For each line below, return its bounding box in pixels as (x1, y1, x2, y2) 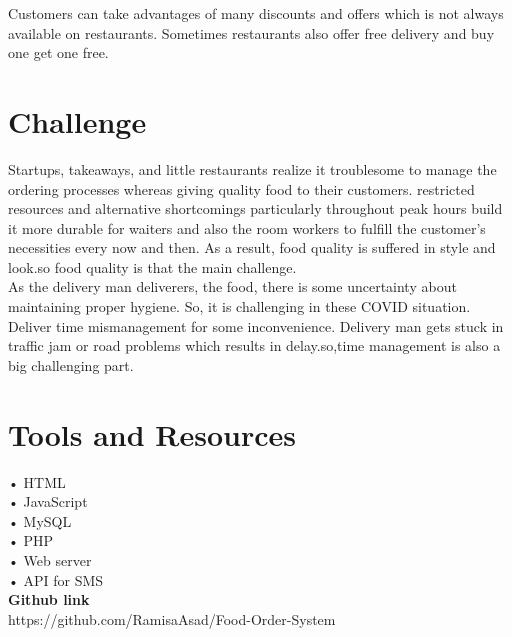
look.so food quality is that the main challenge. (8, 256, 297, 277)
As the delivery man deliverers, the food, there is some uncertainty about (8, 276, 457, 297)
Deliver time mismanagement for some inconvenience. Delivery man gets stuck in (8, 315, 504, 336)
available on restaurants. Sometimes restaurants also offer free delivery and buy (8, 22, 495, 43)
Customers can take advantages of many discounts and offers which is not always (8, 3, 504, 23)
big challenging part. (8, 354, 134, 375)
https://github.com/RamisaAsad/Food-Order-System (8, 608, 336, 629)
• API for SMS (8, 569, 104, 590)
